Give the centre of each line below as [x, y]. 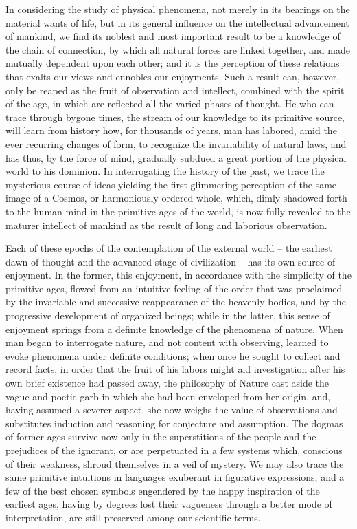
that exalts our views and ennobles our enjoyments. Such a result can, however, [173, 76]
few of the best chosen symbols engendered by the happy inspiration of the [163, 490]
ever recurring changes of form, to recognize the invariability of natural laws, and [176, 143]
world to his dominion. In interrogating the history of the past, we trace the [165, 171]
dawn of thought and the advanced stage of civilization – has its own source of [171, 261]
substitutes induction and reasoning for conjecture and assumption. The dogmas [174, 423]
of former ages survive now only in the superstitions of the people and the [161, 436]
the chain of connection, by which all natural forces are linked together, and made [178, 49]
